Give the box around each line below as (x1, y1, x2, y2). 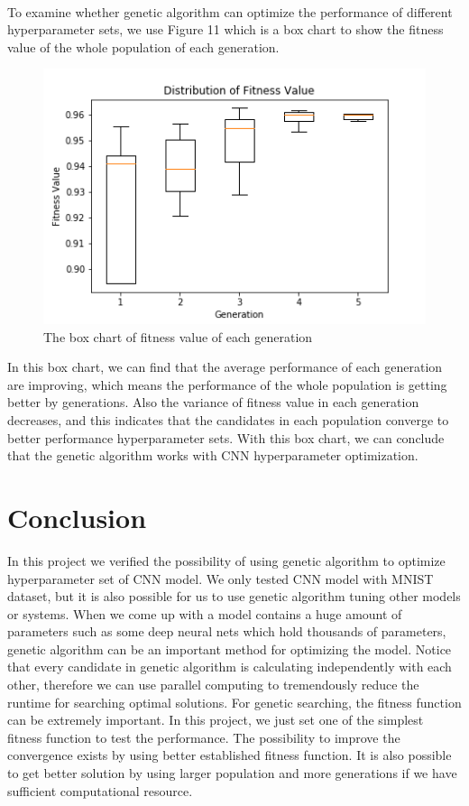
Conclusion (7, 498, 147, 535)
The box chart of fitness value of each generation (43, 327, 313, 346)
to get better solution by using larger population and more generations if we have (7, 764, 457, 783)
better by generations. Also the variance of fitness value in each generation (7, 393, 419, 412)
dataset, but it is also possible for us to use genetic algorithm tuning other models (7, 587, 461, 606)
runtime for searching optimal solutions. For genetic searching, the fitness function (7, 692, 462, 711)
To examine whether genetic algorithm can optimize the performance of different (7, 2, 453, 21)
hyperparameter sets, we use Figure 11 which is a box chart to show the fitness (7, 20, 444, 39)
